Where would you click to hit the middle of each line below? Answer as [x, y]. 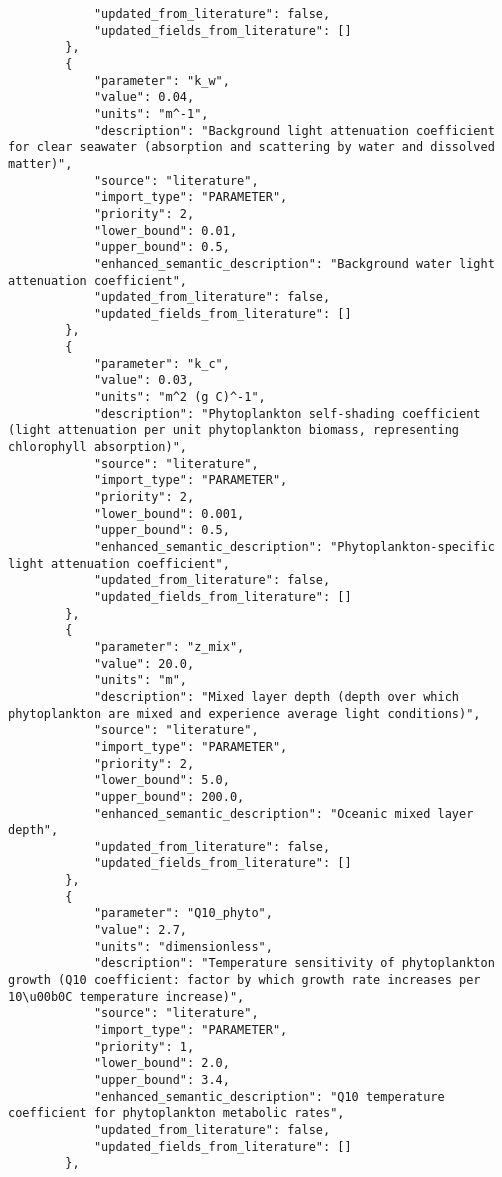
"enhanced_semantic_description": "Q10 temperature [269, 1096]
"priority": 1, [144, 1046]
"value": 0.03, [144, 380]
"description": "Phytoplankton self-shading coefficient [287, 413]
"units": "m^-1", [151, 113]
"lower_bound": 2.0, [161, 1063]
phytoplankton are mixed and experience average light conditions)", [244, 713]
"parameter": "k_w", [161, 80]
